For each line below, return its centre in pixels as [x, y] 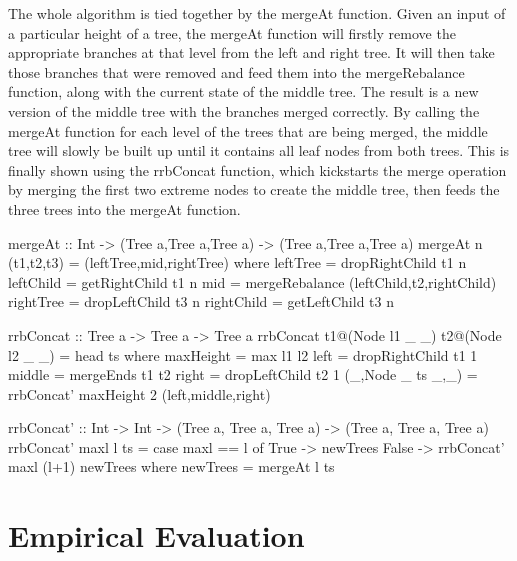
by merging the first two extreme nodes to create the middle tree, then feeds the [254, 189]
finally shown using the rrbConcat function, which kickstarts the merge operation [257, 169]
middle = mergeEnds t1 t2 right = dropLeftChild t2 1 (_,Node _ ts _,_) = [243, 374]
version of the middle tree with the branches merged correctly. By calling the [244, 110]
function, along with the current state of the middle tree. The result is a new [243, 91]
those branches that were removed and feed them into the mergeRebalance [236, 71]
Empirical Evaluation [156, 535]
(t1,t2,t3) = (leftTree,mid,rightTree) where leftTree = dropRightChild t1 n [237, 262]
